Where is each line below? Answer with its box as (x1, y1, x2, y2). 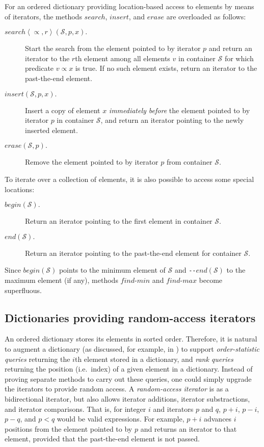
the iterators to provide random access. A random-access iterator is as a (5, 383, 229, 394)
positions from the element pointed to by (5, 423, 133, 434)
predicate (25, 63, 54, 73)
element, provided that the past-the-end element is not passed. (5, 433, 200, 444)
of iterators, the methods (5, 11, 82, 21)
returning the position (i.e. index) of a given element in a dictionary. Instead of (5, 363, 253, 374)
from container (166, 156, 213, 167)
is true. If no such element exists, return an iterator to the (75, 63, 257, 73)
